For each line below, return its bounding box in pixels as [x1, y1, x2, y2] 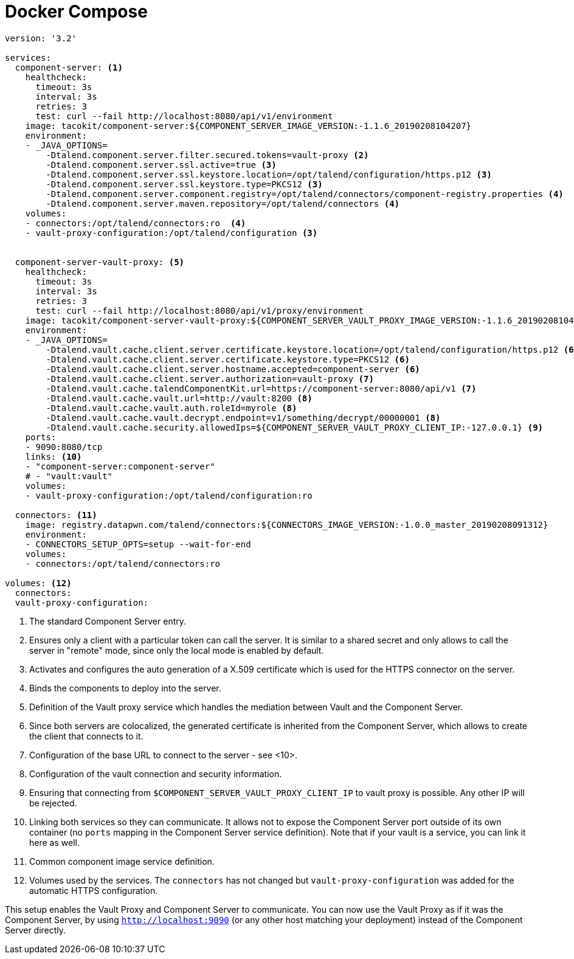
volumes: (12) [5, 578, 72, 588]
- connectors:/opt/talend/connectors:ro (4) [25, 218, 246, 228]
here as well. [29, 837, 80, 848]
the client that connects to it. [29, 730, 143, 741]
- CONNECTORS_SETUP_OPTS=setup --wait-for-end [25, 539, 251, 549]
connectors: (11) [15, 510, 97, 520]
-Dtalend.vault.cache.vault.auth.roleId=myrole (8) [46, 403, 297, 413]
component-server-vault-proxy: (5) [15, 257, 185, 267]
